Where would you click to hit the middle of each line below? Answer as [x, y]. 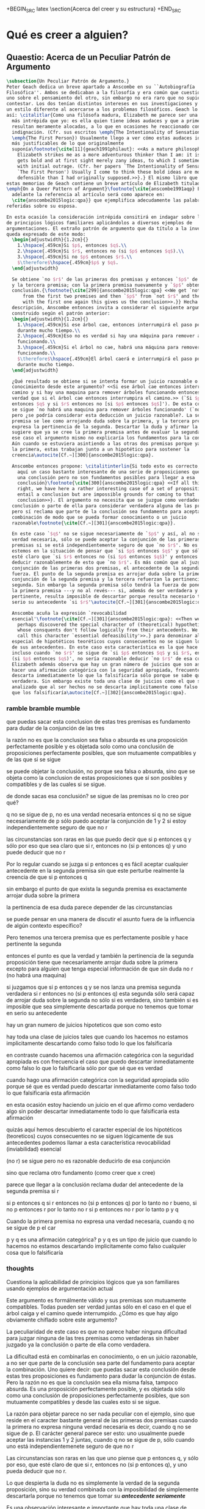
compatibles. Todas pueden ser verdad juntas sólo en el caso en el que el [99, 1307]
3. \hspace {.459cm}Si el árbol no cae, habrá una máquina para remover [109, 348]
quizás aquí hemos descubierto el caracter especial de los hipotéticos [94, 1129]
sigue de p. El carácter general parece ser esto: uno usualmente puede [95, 1433]
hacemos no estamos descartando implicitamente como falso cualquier [96, 1246]
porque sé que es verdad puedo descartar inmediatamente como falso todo [102, 1087]
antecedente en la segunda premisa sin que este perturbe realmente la [95, 871]
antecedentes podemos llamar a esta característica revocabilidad [88, 1143]
